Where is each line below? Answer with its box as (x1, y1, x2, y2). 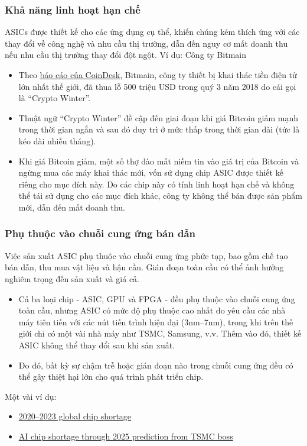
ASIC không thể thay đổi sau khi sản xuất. (18, 338, 175, 351)
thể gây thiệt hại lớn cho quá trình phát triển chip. (18, 370, 204, 383)
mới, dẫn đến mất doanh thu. (18, 201, 125, 213)
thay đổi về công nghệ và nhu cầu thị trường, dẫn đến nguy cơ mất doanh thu (5, 37, 288, 49)
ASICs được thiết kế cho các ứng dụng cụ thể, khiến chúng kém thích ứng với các (5, 25, 300, 38)
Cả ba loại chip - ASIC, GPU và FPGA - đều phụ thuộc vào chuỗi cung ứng (18, 292, 295, 305)
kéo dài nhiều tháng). (18, 134, 96, 147)
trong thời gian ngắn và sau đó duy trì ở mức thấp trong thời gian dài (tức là (18, 123, 300, 135)
